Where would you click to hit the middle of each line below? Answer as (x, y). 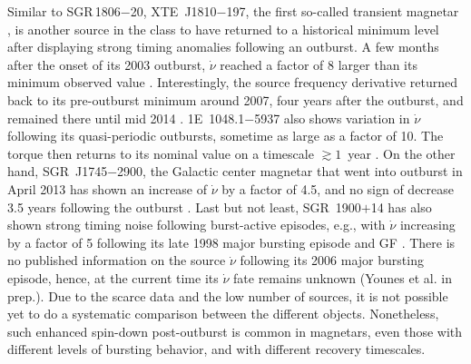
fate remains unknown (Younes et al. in (343, 277)
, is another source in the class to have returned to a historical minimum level (223, 29)
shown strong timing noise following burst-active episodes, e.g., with (196, 225)
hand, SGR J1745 (58, 171)
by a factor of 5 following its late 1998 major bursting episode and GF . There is (231, 242)
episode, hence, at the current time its (113, 277)
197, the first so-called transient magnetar (343, 11)
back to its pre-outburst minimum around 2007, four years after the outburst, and (235, 99)
